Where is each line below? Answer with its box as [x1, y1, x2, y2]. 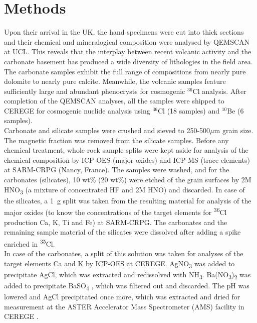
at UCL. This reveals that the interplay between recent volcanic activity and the [4, 46, 251, 57]
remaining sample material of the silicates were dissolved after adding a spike [4, 227, 241, 237]
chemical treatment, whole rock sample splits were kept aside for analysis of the [4, 145, 248, 155]
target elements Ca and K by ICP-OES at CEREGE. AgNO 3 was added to [4, 258, 235, 270]
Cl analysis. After [192, 85, 246, 96]
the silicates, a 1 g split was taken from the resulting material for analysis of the [4, 195, 251, 205]
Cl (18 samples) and [157, 105, 220, 116]
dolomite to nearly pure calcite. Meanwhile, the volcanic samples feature [4, 76, 226, 86]
